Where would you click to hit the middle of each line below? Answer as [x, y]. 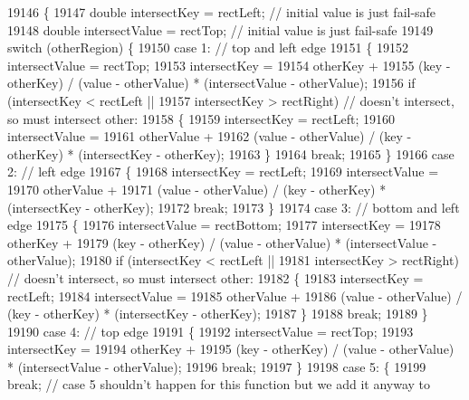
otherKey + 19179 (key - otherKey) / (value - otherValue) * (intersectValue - [222, 242]
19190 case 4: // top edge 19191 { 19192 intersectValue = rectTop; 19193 [211, 331]
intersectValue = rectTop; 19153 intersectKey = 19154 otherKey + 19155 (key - [229, 65]
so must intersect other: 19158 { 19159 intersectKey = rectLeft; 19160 [201, 118]
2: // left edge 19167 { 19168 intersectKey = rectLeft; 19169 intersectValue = [223, 171]
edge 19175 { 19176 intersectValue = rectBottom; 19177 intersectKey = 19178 [224, 225]
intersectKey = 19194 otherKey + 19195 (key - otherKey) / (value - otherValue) [231, 349]
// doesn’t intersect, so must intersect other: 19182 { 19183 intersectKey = [215, 277]
